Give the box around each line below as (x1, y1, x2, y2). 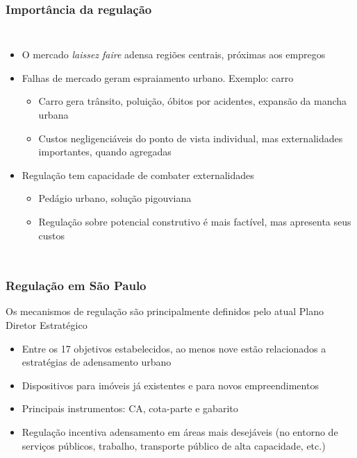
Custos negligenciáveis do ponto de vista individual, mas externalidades (38, 130, 343, 145)
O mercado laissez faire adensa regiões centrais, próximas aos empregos (22, 47, 326, 62)
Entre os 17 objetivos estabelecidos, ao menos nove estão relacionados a (22, 341, 326, 355)
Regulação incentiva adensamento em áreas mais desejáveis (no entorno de (22, 424, 338, 439)
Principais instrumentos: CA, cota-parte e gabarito (22, 401, 238, 416)
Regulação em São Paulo (6, 277, 147, 294)
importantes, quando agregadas (38, 144, 172, 159)
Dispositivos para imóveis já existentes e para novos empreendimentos (22, 378, 319, 392)
